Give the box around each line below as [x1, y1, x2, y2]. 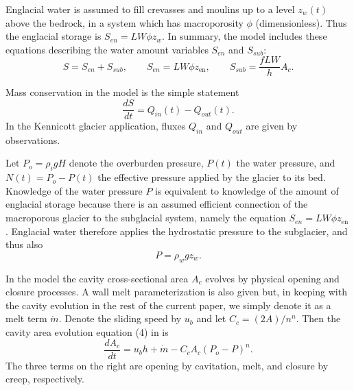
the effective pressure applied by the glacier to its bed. [97, 170, 326, 184]
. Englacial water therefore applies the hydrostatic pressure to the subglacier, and [5, 223, 348, 238]
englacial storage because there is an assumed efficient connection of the [5, 197, 308, 211]
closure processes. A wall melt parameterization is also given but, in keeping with [5, 284, 347, 299]
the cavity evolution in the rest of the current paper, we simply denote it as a [5, 297, 331, 312]
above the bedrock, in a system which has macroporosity [5, 15, 244, 29]
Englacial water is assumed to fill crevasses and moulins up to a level [5, 2, 295, 16]
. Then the [296, 311, 341, 326]
